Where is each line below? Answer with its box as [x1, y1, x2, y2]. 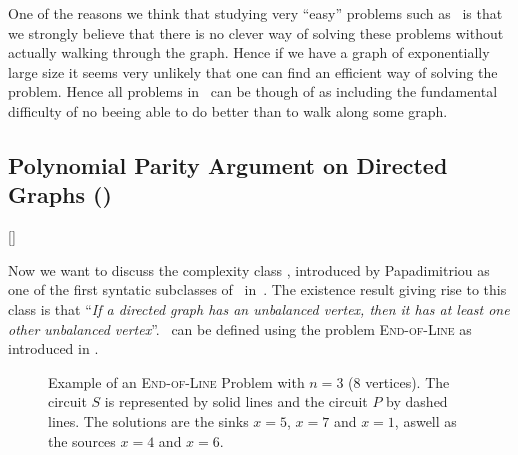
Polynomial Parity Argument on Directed [8, 149, 448, 180]
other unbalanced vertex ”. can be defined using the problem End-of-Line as [8, 318, 472, 339]
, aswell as [394, 410, 457, 431]
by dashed [386, 391, 448, 412]
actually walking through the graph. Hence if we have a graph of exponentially [8, 42, 490, 63]
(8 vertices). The [348, 371, 450, 392]
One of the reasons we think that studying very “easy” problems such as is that [8, 3, 503, 23]
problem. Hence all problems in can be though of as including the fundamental [8, 81, 498, 102]
